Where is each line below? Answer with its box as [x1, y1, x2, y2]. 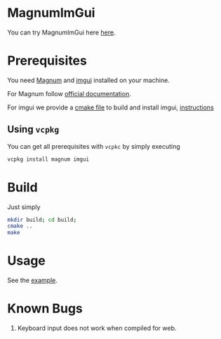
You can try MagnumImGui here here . [7, 28, 116, 36]
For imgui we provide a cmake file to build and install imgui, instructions [7, 103, 214, 112]
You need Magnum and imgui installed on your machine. [7, 76, 170, 84]
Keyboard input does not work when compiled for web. [17, 324, 177, 332]
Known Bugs [7, 300, 83, 317]
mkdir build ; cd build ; [7, 216, 77, 223]
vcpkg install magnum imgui [7, 156, 90, 163]
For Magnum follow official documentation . [7, 89, 131, 98]
